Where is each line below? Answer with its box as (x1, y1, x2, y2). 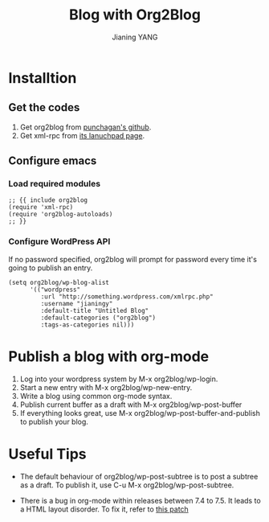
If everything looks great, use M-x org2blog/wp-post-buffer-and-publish (19, 408, 261, 417)
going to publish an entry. (8, 263, 93, 273)
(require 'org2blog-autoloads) (8, 211, 113, 219)
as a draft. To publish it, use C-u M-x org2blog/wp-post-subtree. (19, 480, 234, 490)
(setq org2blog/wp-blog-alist (8, 278, 110, 286)
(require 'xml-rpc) (8, 203, 74, 212)
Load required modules (8, 179, 101, 190)
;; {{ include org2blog (8, 196, 88, 204)
